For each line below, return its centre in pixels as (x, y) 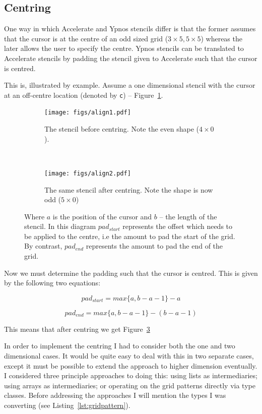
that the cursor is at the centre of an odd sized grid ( (86, 38)
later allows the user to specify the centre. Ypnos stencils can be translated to (124, 48)
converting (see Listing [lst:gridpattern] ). (67, 405)
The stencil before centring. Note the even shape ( (122, 129)
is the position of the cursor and (102, 216)
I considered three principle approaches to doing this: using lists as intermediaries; (131, 375)
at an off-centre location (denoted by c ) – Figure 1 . (84, 95)
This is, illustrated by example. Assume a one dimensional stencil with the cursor (130, 85)
